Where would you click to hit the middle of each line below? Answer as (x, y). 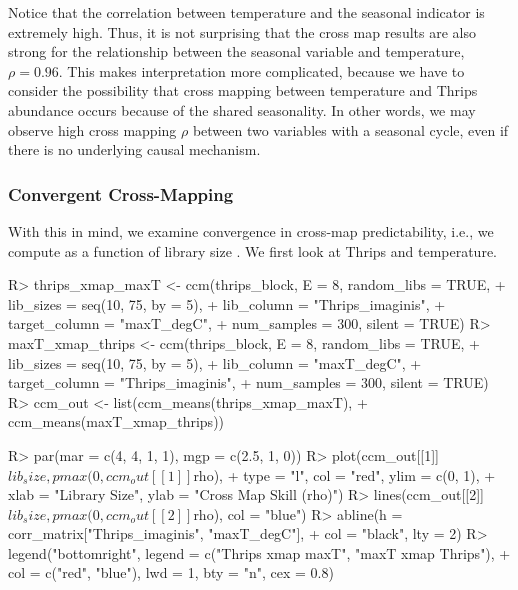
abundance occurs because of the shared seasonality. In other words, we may (242, 109)
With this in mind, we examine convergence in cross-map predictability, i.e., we (251, 230)
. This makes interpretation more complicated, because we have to (261, 70)
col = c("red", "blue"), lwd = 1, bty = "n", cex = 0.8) (171, 572)
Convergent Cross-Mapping (121, 193)
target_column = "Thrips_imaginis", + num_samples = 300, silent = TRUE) (248, 382)
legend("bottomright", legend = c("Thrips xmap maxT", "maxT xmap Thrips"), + (259, 552)
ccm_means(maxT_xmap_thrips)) (116, 421)
